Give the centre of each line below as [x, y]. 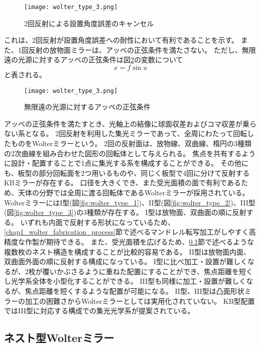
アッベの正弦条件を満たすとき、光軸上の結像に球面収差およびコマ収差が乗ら [131, 123]
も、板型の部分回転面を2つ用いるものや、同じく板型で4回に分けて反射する [127, 172]
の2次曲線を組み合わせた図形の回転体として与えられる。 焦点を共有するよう [130, 153]
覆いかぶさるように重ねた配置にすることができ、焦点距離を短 [144, 271]
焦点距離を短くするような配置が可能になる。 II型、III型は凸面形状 [135, 291]
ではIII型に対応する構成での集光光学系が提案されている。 [99, 311]
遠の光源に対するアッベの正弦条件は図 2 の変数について [94, 60]
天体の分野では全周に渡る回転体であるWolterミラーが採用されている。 [134, 193]
